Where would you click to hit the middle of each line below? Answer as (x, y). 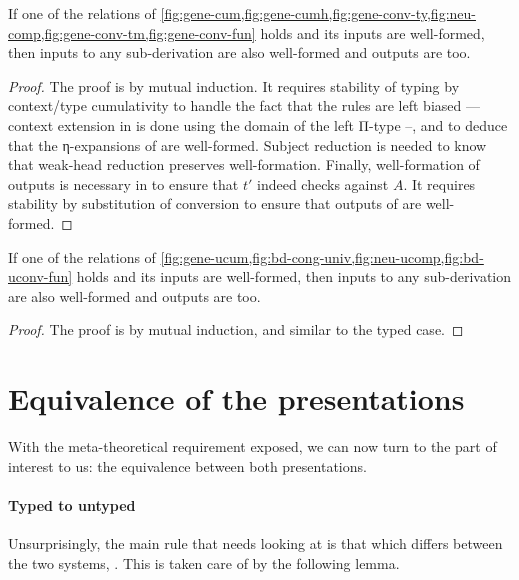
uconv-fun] (40, 276)
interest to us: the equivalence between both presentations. (187, 465)
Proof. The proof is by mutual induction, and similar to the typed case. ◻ (236, 329)
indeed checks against (323, 183)
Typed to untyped (72, 504)
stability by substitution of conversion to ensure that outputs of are (215, 203)
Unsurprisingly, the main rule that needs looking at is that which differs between (255, 543)
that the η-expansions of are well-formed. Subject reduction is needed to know (247, 144)
